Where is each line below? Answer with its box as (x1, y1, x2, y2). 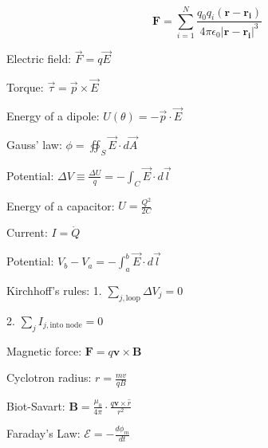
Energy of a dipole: (6, 107, 100, 124)
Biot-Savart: (6, 397, 65, 414)
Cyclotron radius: (6, 369, 92, 386)
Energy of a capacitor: (6, 197, 115, 214)
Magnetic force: (6, 342, 82, 359)
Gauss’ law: (6, 136, 62, 152)
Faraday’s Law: (6, 425, 81, 442)
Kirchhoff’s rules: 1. (6, 281, 102, 298)
